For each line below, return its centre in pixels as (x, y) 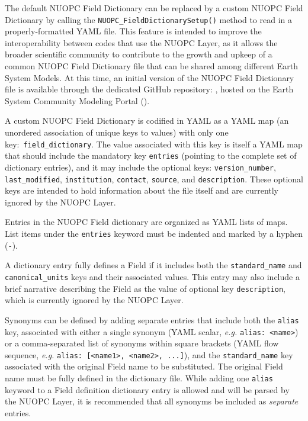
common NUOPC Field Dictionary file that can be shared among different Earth (151, 66)
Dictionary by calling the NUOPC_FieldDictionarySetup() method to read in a (149, 19)
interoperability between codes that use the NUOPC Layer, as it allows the (141, 42)
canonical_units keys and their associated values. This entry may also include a (152, 276)
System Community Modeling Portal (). (77, 100)
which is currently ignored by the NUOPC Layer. (94, 300)
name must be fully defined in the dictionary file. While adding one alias (139, 378)
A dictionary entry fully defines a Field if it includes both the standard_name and (153, 265)
